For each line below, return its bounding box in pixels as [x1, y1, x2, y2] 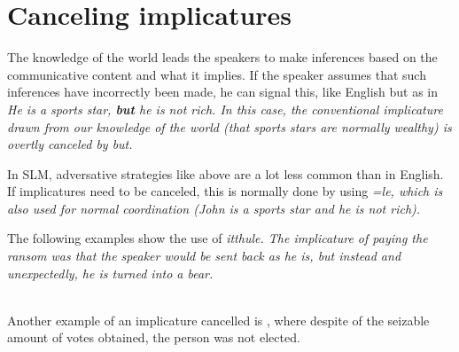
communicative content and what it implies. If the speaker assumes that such [7, 65, 426, 83]
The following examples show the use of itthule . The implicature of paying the [7, 229, 428, 247]
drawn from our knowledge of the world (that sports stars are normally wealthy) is [7, 117, 452, 136]
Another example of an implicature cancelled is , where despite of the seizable [7, 310, 430, 329]
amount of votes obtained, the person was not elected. [7, 328, 300, 347]
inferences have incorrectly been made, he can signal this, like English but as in [7, 82, 439, 101]
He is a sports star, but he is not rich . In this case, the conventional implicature [7, 99, 443, 118]
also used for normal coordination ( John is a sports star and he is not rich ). [7, 199, 421, 217]
